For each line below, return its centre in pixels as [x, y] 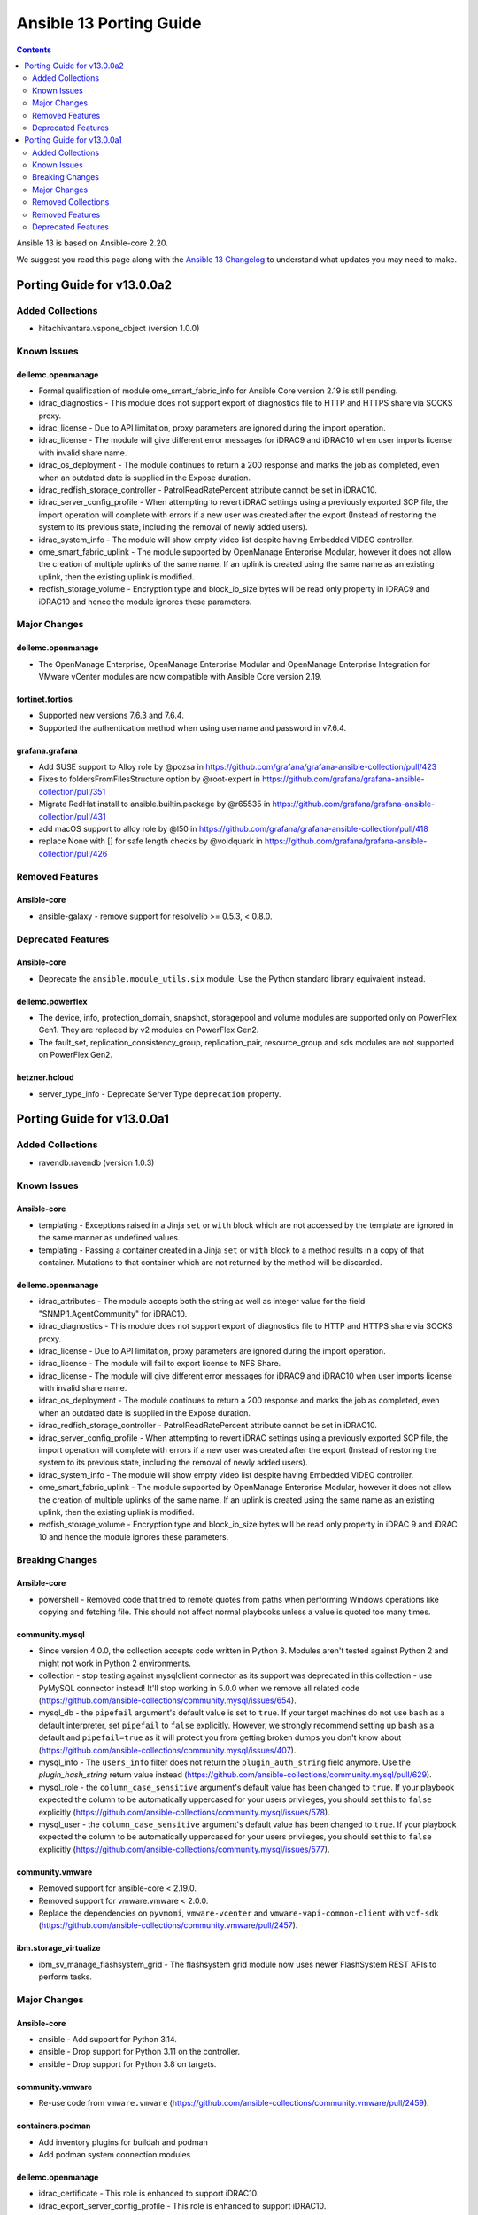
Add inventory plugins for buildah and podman [123, 2142]
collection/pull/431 [72, 816]
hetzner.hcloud [45, 1077]
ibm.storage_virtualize [58, 1948]
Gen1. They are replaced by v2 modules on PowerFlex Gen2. [149, 1030]
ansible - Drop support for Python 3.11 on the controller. [139, 2052]
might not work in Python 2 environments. [115, 1663]
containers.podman [54, 2126]
